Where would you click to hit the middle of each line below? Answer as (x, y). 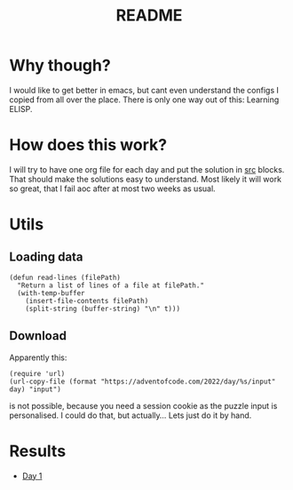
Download (38, 336)
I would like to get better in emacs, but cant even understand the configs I (144, 90)
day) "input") (36, 389)
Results (38, 451)
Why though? (60, 65)
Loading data (46, 257)
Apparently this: (38, 357)
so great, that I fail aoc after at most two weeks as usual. (112, 189)
